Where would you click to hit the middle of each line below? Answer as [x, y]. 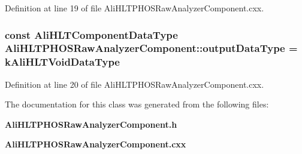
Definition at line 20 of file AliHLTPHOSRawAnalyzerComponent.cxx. [135, 84]
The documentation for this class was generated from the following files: [137, 104]
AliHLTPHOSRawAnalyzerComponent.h [91, 124]
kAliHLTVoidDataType [62, 62]
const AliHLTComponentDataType [91, 34]
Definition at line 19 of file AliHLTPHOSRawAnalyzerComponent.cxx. [135, 8]
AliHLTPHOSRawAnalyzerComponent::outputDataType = [151, 48]
